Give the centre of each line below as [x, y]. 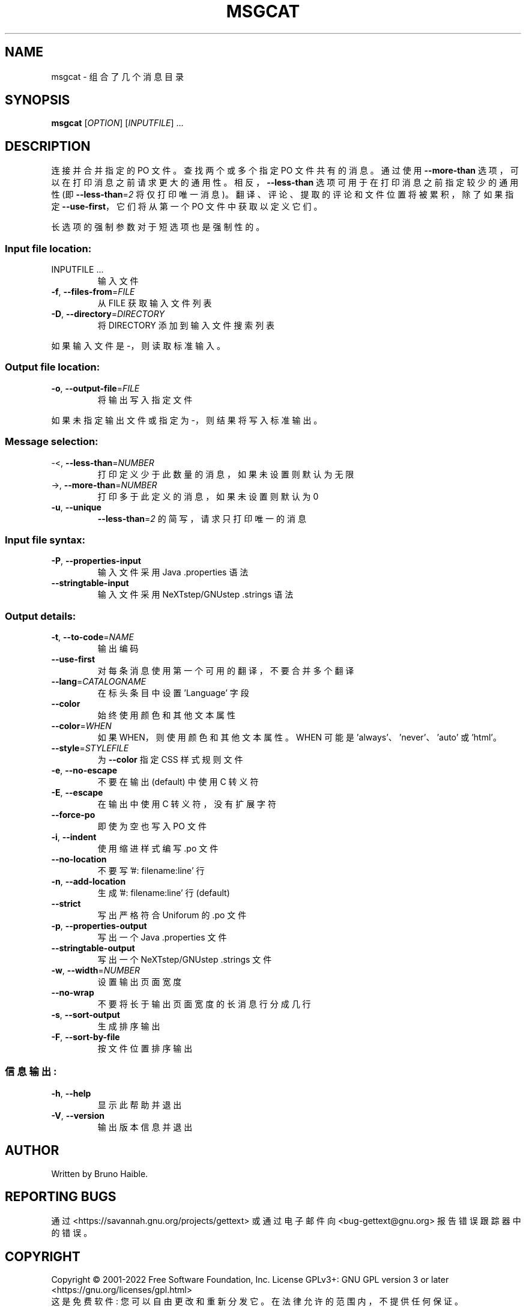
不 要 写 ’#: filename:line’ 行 [151, 871]
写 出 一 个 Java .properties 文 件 [162, 937]
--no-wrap [73, 993]
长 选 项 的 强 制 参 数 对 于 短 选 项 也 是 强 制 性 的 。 [158, 227]
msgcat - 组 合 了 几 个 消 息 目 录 [118, 76]
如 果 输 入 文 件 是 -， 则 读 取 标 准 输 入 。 [138, 346]
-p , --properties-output [99, 926]
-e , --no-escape [84, 771]
